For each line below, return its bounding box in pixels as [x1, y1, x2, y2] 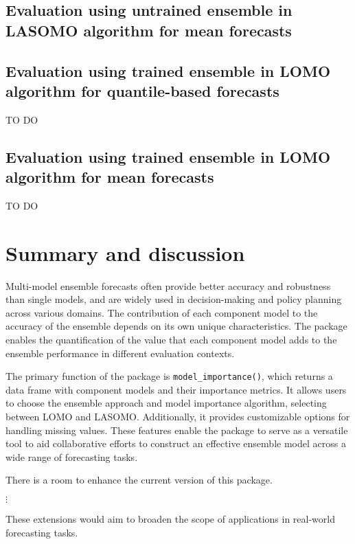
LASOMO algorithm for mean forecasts [5, 19, 292, 41]
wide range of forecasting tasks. [5, 449, 138, 464]
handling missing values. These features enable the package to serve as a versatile [5, 422, 348, 437]
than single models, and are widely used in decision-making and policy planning [5, 292, 342, 306]
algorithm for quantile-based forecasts [5, 80, 279, 101]
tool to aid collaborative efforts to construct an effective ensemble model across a [5, 436, 346, 451]
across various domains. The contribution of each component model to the [5, 305, 318, 319]
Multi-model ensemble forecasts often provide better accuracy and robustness [5, 278, 331, 293]
